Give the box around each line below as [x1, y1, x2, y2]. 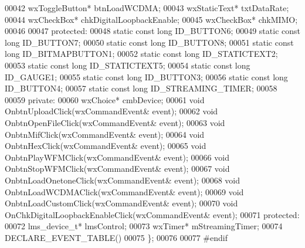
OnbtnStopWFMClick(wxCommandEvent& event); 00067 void [5, 162, 230, 175]
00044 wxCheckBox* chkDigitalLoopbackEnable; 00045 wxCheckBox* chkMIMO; [5, 13, 298, 25]
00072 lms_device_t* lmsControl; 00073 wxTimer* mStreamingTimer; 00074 [5, 220, 283, 232]
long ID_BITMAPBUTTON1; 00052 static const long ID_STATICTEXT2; [5, 47, 278, 60]
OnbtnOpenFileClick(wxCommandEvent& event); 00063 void [5, 116, 225, 128]
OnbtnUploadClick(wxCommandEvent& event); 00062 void [5, 105, 218, 117]
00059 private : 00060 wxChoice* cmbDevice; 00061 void [5, 93, 205, 106]
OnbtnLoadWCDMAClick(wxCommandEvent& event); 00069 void [5, 185, 244, 198]
